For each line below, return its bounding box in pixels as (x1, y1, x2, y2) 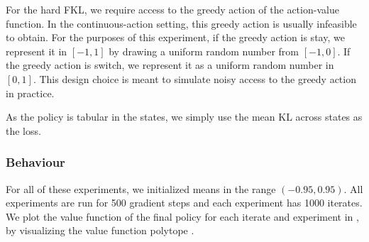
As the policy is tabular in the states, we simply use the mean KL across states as (6, 109, 363, 124)
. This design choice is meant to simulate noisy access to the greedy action (33, 71, 356, 86)
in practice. (6, 85, 55, 100)
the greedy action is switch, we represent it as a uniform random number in (6, 57, 334, 72)
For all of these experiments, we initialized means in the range (6, 181, 276, 196)
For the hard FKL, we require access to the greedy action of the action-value (6, 2, 339, 16)
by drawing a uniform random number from (109, 43, 299, 58)
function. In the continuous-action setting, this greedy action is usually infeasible (6, 16, 357, 31)
